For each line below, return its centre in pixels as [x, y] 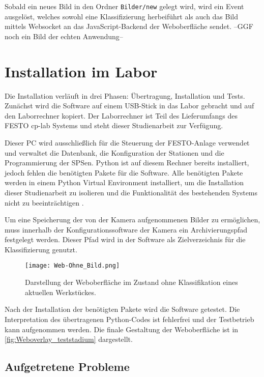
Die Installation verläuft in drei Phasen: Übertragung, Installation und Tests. [125, 95]
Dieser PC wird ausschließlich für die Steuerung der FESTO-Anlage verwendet [127, 142]
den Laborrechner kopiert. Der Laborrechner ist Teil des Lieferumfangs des [121, 115]
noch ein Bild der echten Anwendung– [64, 36]
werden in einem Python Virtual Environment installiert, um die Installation [124, 182]
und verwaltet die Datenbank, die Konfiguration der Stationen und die [114, 152]
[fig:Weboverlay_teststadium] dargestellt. [69, 339]
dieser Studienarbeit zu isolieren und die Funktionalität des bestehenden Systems [131, 192]
